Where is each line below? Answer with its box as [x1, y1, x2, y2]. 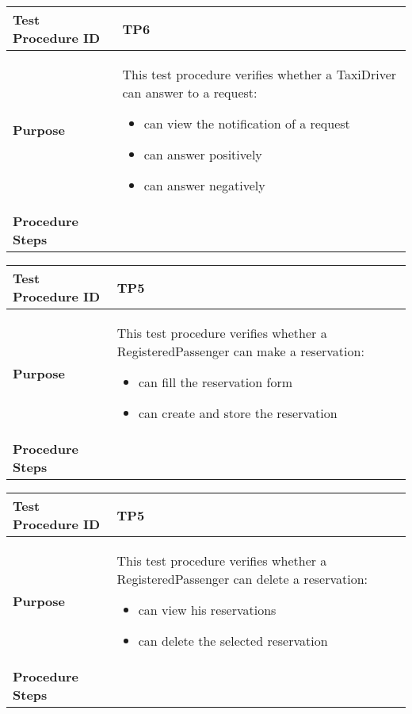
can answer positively [143, 145, 262, 163]
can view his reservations [138, 601, 277, 619]
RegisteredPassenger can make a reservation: [116, 342, 364, 360]
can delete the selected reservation [138, 631, 328, 650]
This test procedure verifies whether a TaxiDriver [122, 65, 397, 83]
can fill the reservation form [138, 373, 292, 391]
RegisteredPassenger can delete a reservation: [116, 570, 368, 588]
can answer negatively [143, 176, 265, 194]
